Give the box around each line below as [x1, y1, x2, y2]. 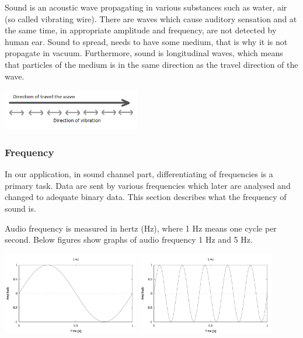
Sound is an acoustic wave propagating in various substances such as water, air [5, 1, 287, 13]
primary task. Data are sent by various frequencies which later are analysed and [5, 179, 291, 191]
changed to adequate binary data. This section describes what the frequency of [5, 191, 287, 203]
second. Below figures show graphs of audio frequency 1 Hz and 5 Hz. [5, 233, 253, 246]
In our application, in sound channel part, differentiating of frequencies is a [5, 168, 273, 180]
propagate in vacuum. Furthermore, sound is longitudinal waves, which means [5, 47, 283, 59]
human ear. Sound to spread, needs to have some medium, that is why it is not [5, 35, 288, 47]
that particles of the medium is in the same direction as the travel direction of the [5, 58, 298, 70]
